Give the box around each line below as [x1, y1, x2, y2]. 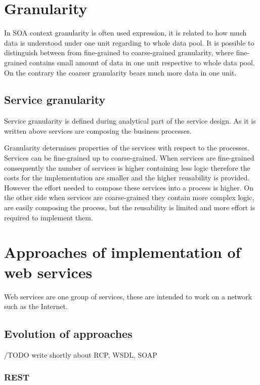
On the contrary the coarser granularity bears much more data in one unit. [4, 67, 237, 78]
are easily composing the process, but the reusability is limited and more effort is [4, 202, 255, 213]
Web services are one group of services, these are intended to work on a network [4, 291, 252, 301]
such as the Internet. [4, 301, 68, 312]
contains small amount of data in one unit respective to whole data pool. [29, 57, 255, 67]
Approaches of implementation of [4, 242, 241, 262]
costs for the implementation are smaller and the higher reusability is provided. [4, 172, 250, 183]
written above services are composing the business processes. [4, 125, 192, 136]
